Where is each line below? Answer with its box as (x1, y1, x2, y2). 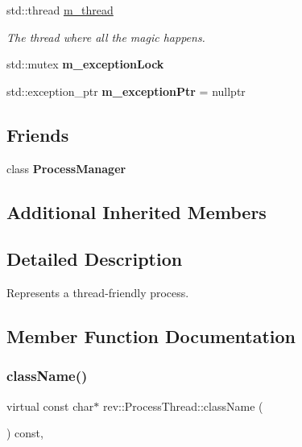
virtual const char (6, 397, 94, 414)
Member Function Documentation (6, 324, 296, 349)
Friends (6, 122, 69, 147)
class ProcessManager (6, 159, 126, 176)
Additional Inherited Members (6, 199, 267, 224)
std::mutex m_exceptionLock (6, 56, 164, 72)
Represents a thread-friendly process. (6, 284, 189, 301)
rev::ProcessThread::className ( (102, 397, 263, 414)
